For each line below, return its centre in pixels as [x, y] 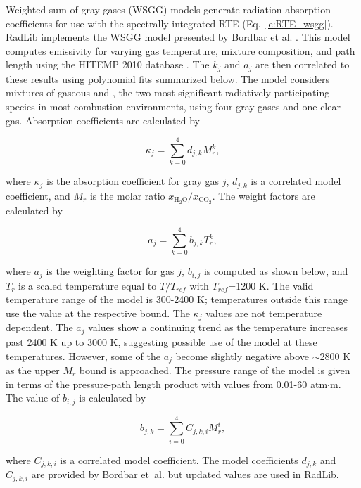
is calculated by [113, 398]
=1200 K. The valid [271, 285]
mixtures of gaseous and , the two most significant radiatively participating [168, 92]
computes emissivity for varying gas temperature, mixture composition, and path [180, 50]
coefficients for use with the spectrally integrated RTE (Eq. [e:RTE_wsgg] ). [170, 23]
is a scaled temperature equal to [88, 285]
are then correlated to [303, 64]
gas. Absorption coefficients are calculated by [103, 120]
